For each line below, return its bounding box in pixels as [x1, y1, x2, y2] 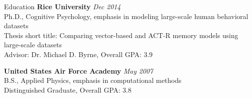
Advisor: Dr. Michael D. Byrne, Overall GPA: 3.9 [4, 49, 153, 59]
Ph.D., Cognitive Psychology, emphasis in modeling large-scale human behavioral [4, 11, 249, 21]
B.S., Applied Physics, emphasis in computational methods [4, 75, 182, 85]
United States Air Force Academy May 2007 [4, 65, 153, 76]
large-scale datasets [4, 39, 62, 50]
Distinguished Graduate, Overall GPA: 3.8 [4, 84, 132, 95]
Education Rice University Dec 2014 [4, 1, 121, 11]
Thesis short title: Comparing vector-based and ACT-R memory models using [4, 30, 238, 40]
